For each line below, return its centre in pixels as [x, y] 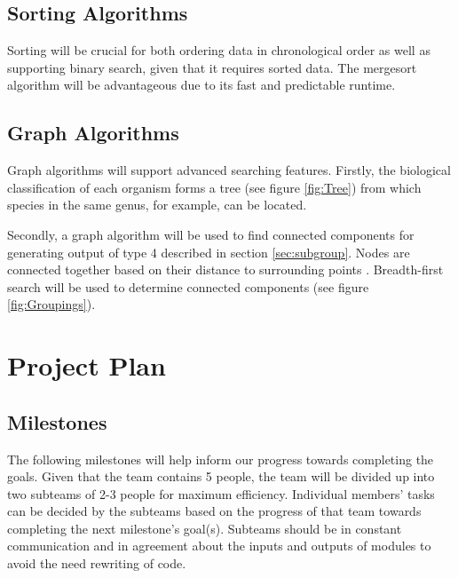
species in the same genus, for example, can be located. [157, 205]
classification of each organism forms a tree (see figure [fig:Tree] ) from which [214, 187]
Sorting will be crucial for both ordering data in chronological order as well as [219, 50]
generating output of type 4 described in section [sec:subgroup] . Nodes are [209, 252]
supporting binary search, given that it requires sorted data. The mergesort [212, 67]
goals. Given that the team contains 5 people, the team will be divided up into [221, 476]
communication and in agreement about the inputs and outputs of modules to [219, 546]
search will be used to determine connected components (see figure [188, 286]
